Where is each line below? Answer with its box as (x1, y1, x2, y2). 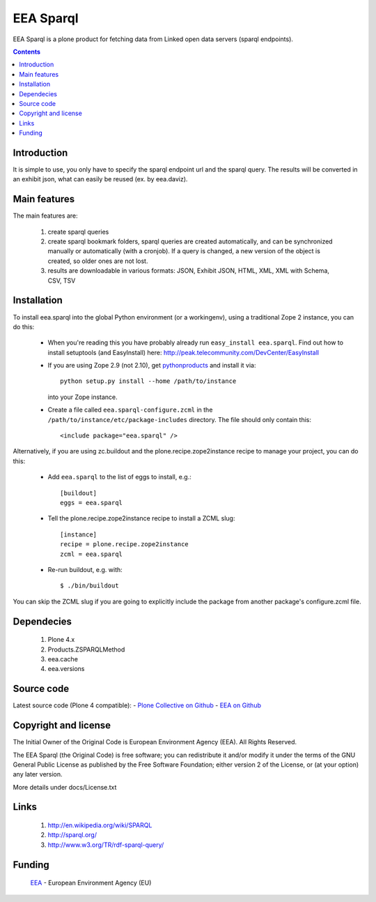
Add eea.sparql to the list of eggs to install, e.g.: (47, 473, 191, 481)
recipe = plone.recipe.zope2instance (60, 541, 189, 548)
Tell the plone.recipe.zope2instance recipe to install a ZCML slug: (47, 514, 235, 523)
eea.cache (47, 654, 78, 663)
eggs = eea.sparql (60, 499, 123, 506)
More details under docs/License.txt (13, 783, 117, 791)
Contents (13, 47, 41, 56)
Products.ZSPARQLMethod (47, 645, 125, 654)
